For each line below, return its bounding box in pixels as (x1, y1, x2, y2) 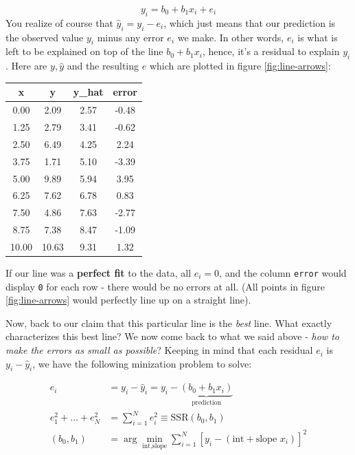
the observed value (5, 30, 84, 44)
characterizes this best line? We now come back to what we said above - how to (5, 329, 339, 343)
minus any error (97, 30, 164, 44)
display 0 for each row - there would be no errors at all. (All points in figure (5, 279, 325, 293)
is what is (297, 30, 338, 44)
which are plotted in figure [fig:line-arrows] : (149, 59, 331, 73)
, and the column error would (219, 265, 347, 279)
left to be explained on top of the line (5, 44, 163, 59)
